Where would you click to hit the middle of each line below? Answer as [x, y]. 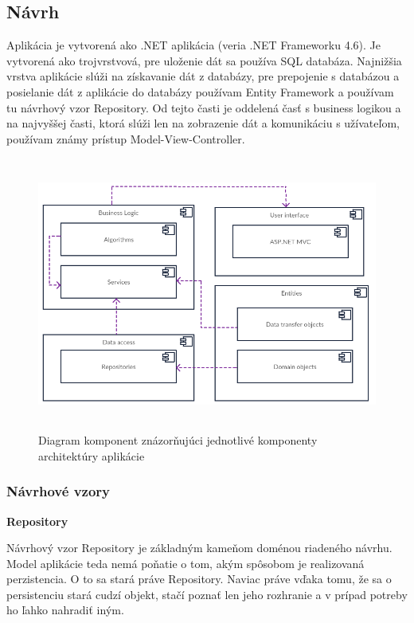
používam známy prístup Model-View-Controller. [126, 138]
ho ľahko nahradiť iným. [65, 610]
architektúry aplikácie [92, 455]
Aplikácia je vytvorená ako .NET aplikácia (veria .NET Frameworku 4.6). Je [193, 45]
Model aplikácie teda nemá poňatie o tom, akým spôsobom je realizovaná [186, 563]
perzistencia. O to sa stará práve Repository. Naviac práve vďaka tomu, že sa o [199, 579]
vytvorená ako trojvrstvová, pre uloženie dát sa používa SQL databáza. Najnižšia [204, 60]
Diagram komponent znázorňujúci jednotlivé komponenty [178, 440]
